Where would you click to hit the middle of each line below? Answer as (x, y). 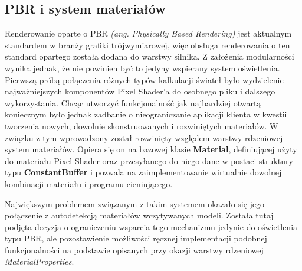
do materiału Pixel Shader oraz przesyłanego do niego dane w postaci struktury (149, 160)
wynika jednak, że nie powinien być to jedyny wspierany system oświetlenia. (142, 68)
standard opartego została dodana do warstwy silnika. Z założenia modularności (150, 56)
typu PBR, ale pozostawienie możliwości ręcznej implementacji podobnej (136, 238)
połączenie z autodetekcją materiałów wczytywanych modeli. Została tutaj (139, 215)
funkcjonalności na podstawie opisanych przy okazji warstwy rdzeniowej (134, 249)
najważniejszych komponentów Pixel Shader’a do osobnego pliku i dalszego (140, 91)
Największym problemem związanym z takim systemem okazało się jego (135, 203)
